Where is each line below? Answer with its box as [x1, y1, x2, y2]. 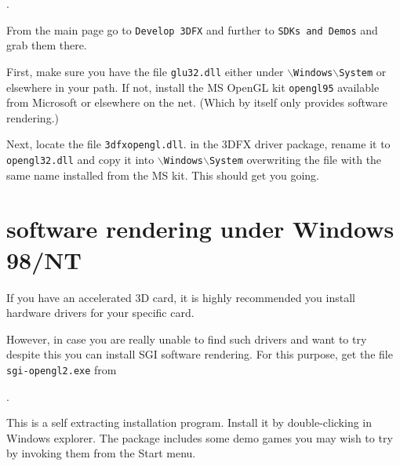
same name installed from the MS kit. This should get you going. [6, 166, 319, 183]
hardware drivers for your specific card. [6, 304, 195, 321]
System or [339, 63, 387, 79]
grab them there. [6, 37, 87, 53]
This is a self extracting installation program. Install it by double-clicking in [6, 414, 373, 431]
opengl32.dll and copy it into [6, 151, 155, 167]
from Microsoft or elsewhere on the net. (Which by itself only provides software [6, 94, 387, 111]
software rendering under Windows [6, 213, 395, 245]
